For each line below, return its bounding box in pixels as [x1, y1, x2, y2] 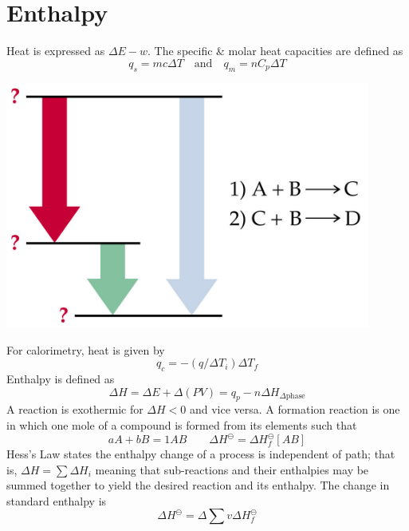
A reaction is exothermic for [6, 401, 144, 418]
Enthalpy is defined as [6, 371, 115, 387]
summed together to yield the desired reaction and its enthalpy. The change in [6, 477, 390, 493]
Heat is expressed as [6, 42, 105, 59]
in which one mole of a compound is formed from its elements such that [6, 417, 357, 433]
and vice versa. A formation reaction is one [189, 401, 400, 418]
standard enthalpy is [6, 492, 107, 509]
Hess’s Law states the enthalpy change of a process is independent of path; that [6, 446, 395, 462]
